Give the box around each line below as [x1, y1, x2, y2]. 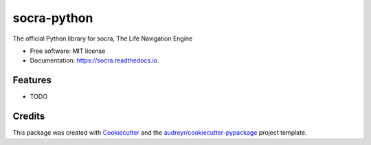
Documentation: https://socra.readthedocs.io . [30, 56, 159, 65]
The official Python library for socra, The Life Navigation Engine [12, 34, 193, 43]
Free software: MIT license [30, 47, 106, 55]
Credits [12, 111, 45, 122]
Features [12, 74, 52, 86]
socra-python [12, 10, 93, 25]
